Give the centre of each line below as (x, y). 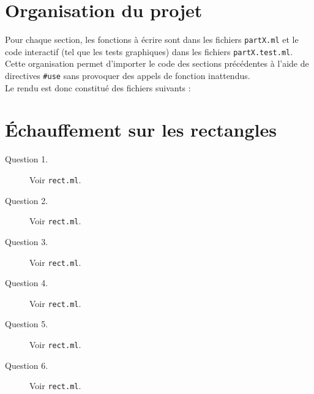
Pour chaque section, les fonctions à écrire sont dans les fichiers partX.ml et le (152, 40)
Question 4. (27, 283)
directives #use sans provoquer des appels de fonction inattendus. (128, 76)
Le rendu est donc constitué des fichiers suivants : (98, 87)
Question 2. (27, 200)
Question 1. (27, 159)
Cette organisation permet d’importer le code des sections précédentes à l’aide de (157, 63)
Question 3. (27, 241)
